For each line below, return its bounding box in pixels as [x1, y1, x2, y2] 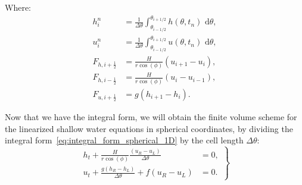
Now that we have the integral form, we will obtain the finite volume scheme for [5, 111, 297, 123]
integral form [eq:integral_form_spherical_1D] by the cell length [5, 134, 244, 146]
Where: [5, 1, 31, 13]
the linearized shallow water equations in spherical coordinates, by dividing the [5, 122, 293, 134]
